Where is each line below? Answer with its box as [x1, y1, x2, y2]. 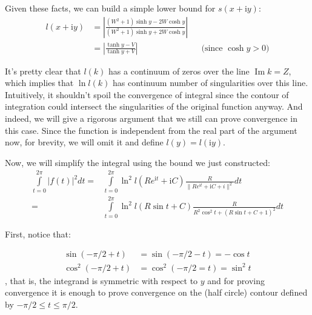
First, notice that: [5, 227, 71, 240]
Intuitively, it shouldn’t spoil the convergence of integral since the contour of [5, 88, 289, 101]
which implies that [5, 76, 74, 89]
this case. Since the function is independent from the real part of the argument [5, 124, 297, 136]
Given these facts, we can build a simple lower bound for [5, 2, 216, 14]
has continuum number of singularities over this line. [112, 76, 308, 89]
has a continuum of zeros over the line [108, 64, 250, 77]
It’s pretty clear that [5, 64, 81, 77]
